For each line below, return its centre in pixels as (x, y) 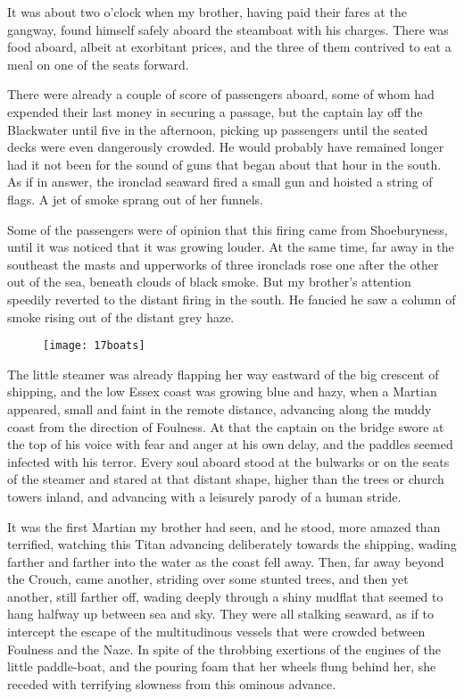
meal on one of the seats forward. (98, 64)
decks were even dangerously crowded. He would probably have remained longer (226, 147)
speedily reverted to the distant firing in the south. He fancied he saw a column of (232, 299)
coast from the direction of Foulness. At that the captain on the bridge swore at (226, 426)
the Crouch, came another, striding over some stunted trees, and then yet (208, 579)
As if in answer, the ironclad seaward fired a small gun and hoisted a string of (220, 182)
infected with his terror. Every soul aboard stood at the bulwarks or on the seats (228, 461)
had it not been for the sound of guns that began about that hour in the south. (224, 164)
